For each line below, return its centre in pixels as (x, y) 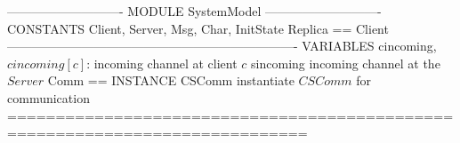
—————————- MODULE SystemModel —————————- (194, 11)
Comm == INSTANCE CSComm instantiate (171, 80)
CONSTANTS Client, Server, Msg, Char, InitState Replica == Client (198, 28)
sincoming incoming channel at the (346, 63)
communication (48, 97)
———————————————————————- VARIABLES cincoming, (222, 46)
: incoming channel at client (162, 63)
